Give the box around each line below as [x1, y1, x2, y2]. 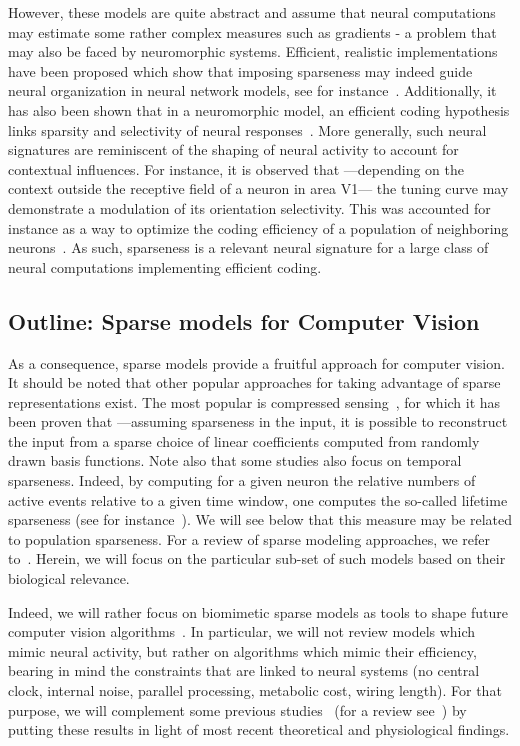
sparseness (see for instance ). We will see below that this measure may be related [8, 509, 512, 530]
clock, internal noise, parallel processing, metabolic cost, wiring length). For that [8, 680, 502, 701]
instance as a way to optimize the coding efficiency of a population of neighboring [8, 217, 509, 238]
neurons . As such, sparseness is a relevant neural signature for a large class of [8, 237, 489, 258]
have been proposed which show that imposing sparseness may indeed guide [8, 60, 473, 81]
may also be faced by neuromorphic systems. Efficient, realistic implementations [8, 41, 498, 62]
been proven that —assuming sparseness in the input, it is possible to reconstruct [8, 411, 508, 432]
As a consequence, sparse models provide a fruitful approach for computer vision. [8, 352, 505, 373]
